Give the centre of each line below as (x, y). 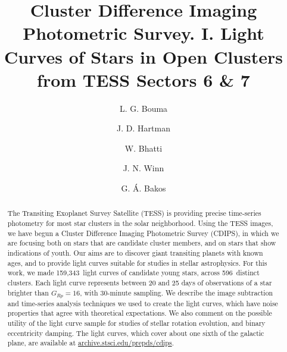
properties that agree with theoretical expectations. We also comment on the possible (140, 313)
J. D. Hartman (143, 128)
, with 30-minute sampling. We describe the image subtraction (177, 292)
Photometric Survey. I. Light (143, 33)
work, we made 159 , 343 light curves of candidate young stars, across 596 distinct (133, 273)
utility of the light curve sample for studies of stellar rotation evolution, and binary (136, 323)
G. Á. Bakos (143, 188)
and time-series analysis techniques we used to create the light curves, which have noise (143, 303)
